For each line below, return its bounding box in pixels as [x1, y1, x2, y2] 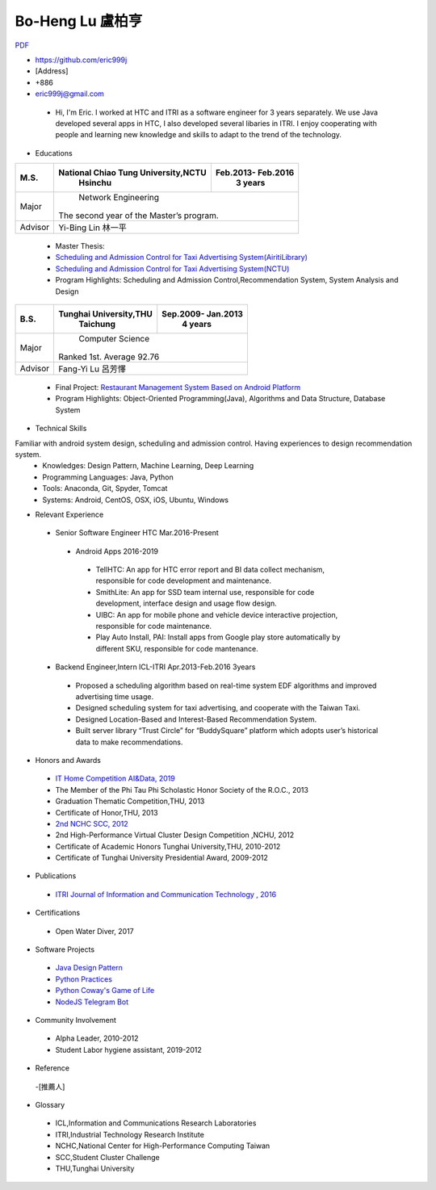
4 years [182, 319, 212, 330]
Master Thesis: [55, 241, 105, 251]
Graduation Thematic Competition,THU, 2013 [55, 796, 205, 807]
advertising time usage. [75, 692, 153, 702]
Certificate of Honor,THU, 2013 [55, 807, 158, 817]
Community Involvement [35, 1015, 117, 1024]
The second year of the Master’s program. [58, 210, 220, 221]
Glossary [35, 1100, 65, 1109]
